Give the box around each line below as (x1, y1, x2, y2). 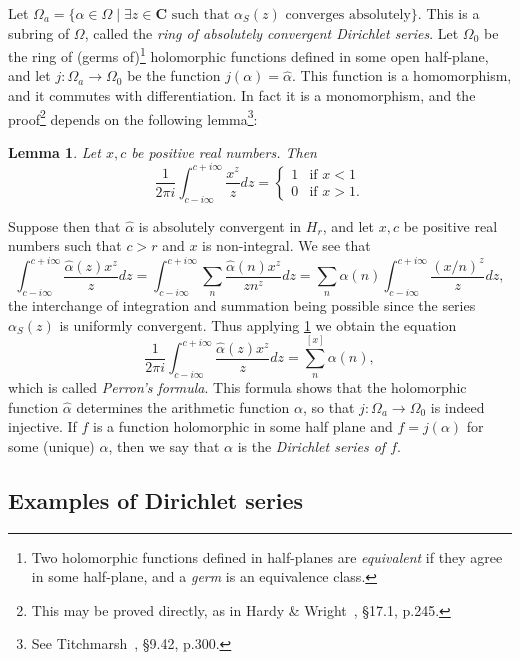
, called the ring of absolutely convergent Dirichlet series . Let (84, 22, 459, 43)
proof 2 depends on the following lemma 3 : (8, 105, 258, 129)
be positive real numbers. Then (131, 141, 317, 162)
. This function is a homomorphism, (292, 65, 512, 86)
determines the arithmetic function (76, 396, 290, 417)
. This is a (417, 3, 480, 23)
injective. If (8, 416, 77, 437)
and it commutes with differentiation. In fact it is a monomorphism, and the (8, 85, 476, 106)
